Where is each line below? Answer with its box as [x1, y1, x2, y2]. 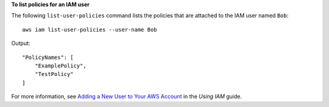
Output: [11, 40, 30, 47]
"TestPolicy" [34, 71, 74, 78]
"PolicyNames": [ [22, 53, 74, 61]
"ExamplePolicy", [34, 62, 87, 69]
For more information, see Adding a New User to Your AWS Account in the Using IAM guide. [11, 93, 242, 100]
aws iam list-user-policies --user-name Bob [22, 26, 158, 33]
